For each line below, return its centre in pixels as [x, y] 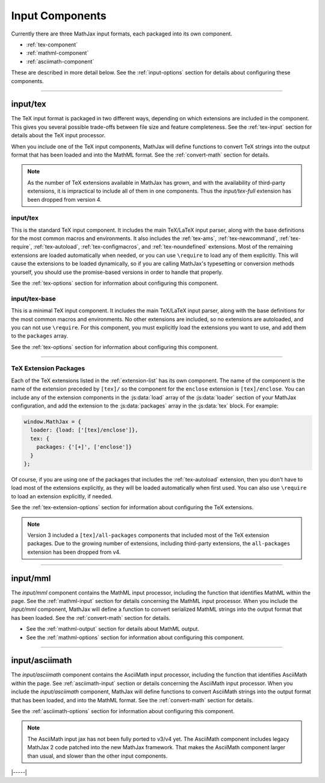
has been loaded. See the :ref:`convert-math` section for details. [91, 617]
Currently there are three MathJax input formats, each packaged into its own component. [122, 34]
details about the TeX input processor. [58, 135]
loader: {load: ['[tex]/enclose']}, [84, 430]
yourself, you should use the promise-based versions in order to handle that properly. [117, 272]
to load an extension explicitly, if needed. [62, 496]
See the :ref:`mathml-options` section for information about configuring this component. [135, 637]
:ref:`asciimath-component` [60, 61]
